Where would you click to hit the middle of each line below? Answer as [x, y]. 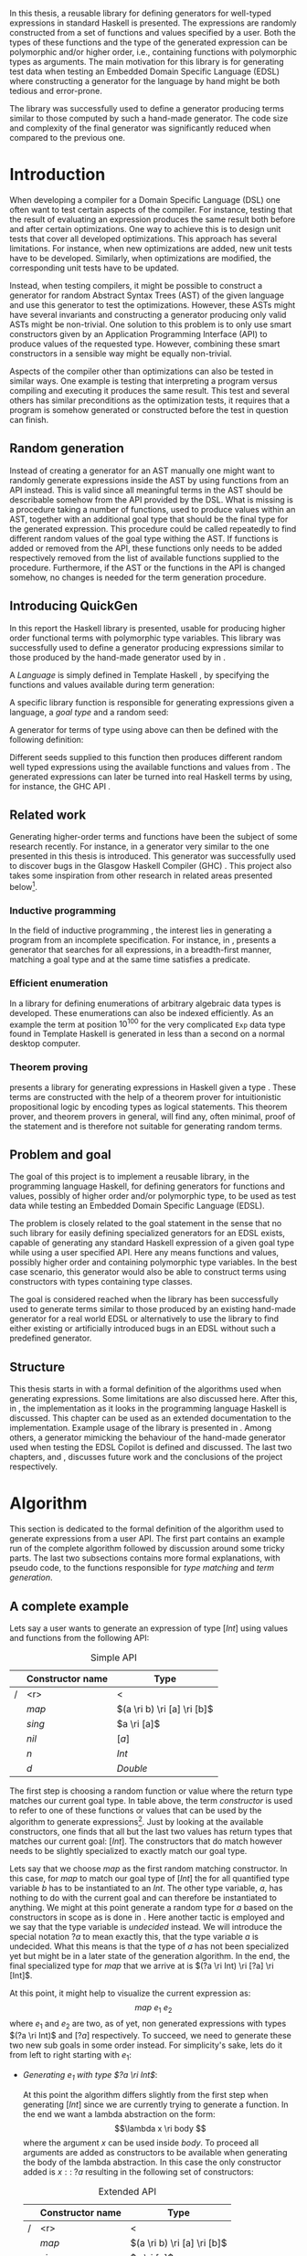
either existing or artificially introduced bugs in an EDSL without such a [143, 1329]
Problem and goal [60, 1154]
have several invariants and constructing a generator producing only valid [148, 314]
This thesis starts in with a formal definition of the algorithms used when [145, 1389]
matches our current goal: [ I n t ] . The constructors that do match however [146, 1841]
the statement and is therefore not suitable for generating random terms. [146, 1126]
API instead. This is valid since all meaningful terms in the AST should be [146, 490]
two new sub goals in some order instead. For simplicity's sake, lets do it [146, 2045]
